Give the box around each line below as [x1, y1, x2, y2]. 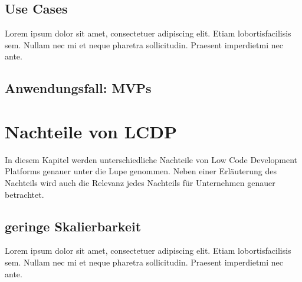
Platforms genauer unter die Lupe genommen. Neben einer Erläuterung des [5, 165, 277, 177]
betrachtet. [5, 188, 44, 200]
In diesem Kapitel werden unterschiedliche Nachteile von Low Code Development [5, 153, 298, 165]
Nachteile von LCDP [5, 119, 178, 143]
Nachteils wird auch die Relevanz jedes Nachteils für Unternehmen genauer [5, 177, 275, 189]
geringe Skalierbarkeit [5, 217, 142, 235]
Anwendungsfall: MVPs [5, 79, 152, 97]
